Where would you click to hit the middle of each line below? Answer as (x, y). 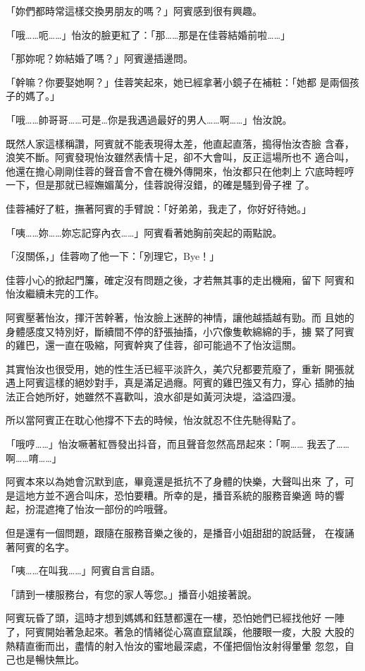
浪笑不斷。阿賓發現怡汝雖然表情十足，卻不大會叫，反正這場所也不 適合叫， (180, 157)
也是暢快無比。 (50, 659)
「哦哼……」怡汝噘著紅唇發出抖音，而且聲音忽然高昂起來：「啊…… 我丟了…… (178, 444)
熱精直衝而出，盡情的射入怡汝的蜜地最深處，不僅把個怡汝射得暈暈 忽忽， (175, 645)
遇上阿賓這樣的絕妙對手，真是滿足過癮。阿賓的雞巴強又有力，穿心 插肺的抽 (180, 382)
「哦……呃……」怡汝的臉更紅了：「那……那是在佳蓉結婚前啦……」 (148, 34)
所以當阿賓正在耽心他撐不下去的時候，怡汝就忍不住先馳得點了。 (154, 420)
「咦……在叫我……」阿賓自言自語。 (83, 570)
